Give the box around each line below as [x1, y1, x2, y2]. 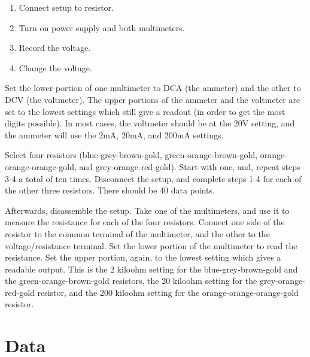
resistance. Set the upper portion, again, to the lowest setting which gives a [5, 251, 281, 264]
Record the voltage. [19, 41, 91, 54]
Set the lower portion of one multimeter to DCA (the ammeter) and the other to [5, 81, 301, 94]
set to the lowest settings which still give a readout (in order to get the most [5, 105, 285, 117]
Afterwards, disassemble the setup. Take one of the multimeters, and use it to [5, 204, 290, 216]
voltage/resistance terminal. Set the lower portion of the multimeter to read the [5, 239, 297, 252]
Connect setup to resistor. [19, 1, 114, 13]
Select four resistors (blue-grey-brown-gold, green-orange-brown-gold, [5, 149, 258, 161]
